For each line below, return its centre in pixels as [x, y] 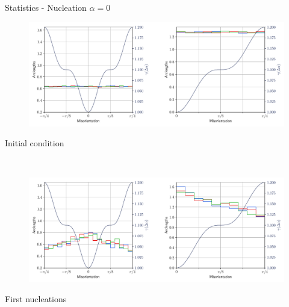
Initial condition [35, 143]
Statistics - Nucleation [46, 7]
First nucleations [36, 299]
